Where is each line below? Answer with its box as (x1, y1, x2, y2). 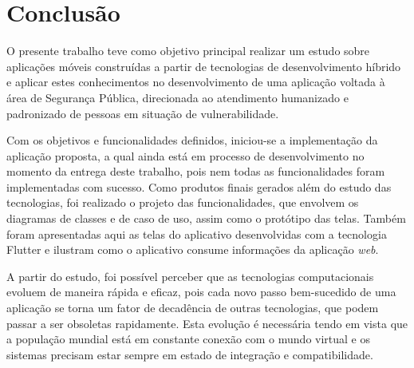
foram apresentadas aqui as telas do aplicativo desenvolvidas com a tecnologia (6, 225, 387, 242)
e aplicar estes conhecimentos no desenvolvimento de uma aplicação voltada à (6, 73, 385, 90)
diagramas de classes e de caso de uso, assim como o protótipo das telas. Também (6, 210, 406, 227)
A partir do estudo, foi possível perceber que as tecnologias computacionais (6, 267, 374, 284)
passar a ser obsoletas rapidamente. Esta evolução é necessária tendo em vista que (6, 315, 408, 331)
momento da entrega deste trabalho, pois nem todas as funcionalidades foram (6, 163, 385, 180)
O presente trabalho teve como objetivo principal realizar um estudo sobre (6, 42, 370, 59)
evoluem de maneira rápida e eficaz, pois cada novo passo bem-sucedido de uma (6, 283, 396, 300)
